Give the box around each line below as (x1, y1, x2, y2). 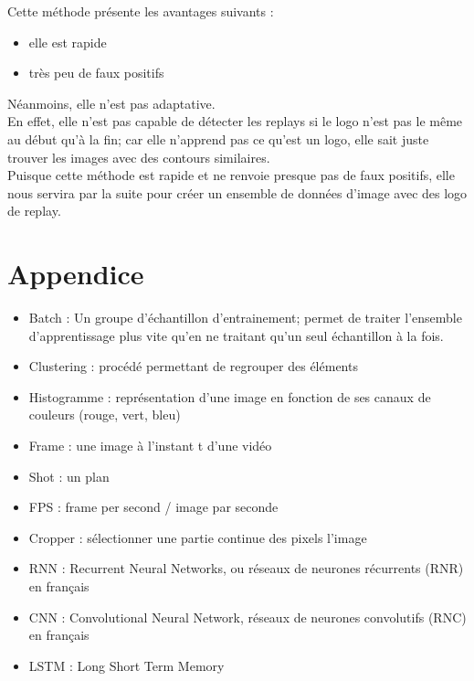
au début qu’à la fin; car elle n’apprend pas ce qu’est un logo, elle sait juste (7, 129, 429, 148)
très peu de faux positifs (28, 63, 164, 82)
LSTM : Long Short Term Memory (28, 655, 225, 675)
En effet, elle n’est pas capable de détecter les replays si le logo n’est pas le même (7, 112, 463, 131)
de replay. (7, 201, 61, 220)
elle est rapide (28, 32, 107, 51)
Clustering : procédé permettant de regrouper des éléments (28, 356, 358, 376)
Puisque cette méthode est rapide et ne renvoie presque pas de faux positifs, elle (7, 165, 455, 185)
